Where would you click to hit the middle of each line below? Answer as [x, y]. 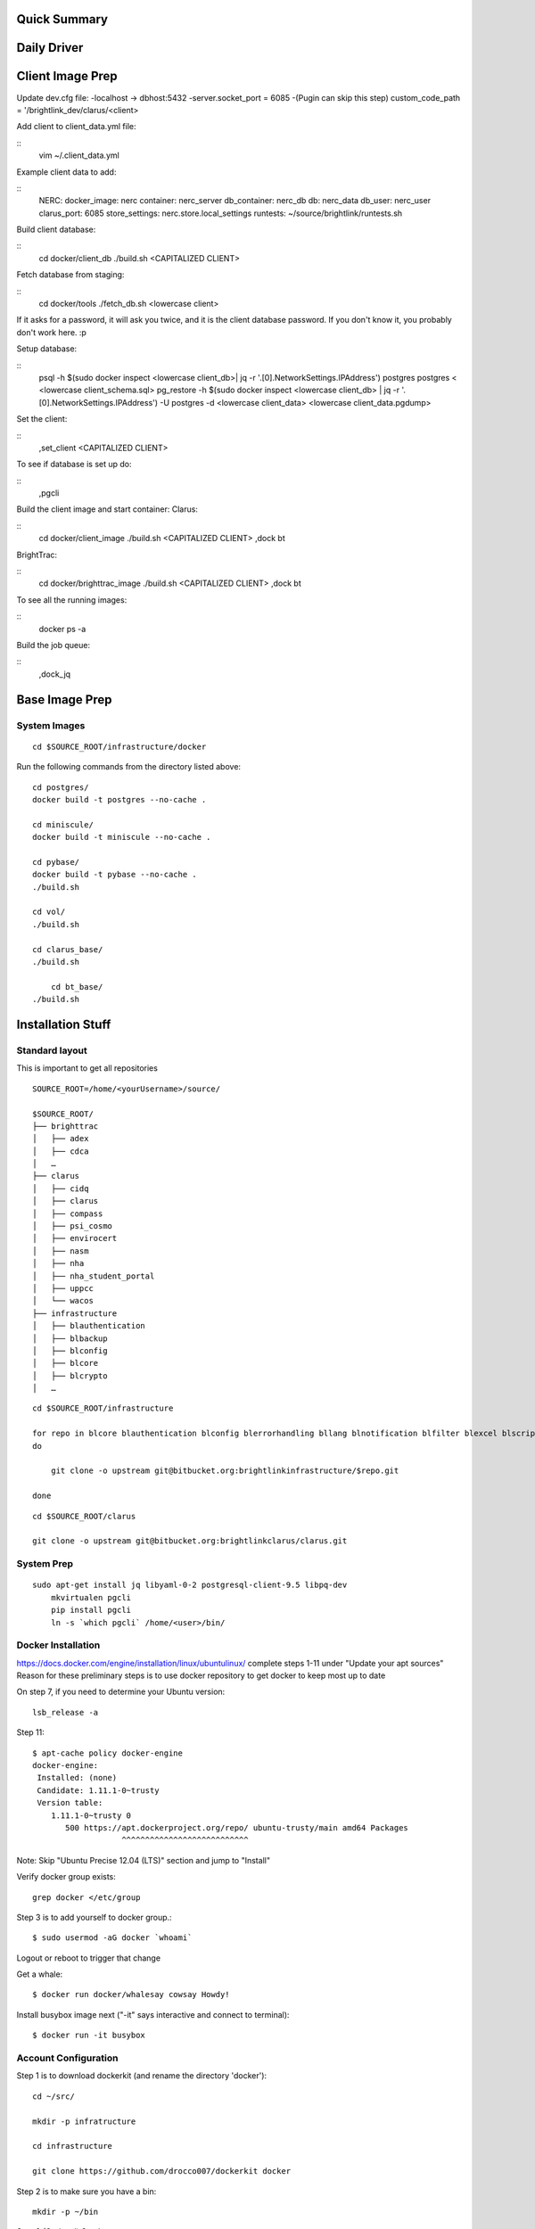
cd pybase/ [56, 862]
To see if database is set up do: [74, 465]
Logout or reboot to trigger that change [88, 1958]
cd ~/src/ [53, 2096]
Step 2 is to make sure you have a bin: [86, 2191]
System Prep [45, 1564]
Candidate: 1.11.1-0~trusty [98, 1790]
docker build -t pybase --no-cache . [115, 875]
